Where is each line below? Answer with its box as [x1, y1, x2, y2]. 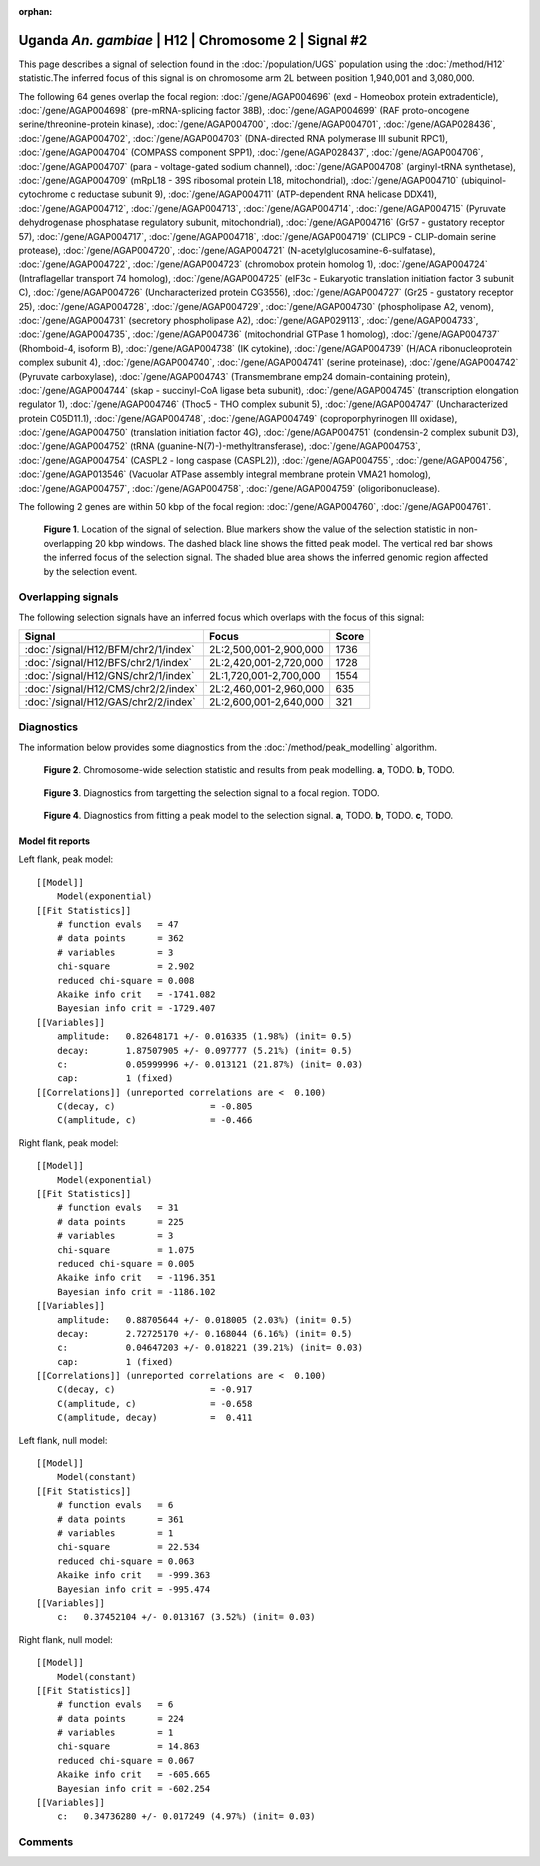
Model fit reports [18, 835, 90, 847]
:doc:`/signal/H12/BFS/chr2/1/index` [24, 656, 192, 670]
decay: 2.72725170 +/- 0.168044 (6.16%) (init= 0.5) [56, 1328, 353, 1339]
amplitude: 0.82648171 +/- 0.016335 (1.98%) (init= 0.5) [56, 1031, 353, 1042]
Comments [18, 1835, 74, 1849]
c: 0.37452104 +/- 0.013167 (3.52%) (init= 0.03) [56, 1611, 316, 1623]
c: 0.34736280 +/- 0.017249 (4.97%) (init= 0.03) [56, 1811, 316, 1822]
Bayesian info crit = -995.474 [56, 1583, 211, 1595]
